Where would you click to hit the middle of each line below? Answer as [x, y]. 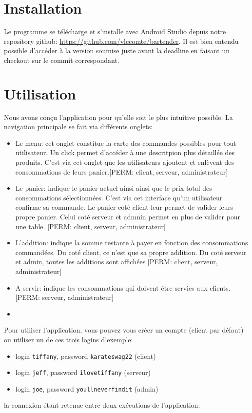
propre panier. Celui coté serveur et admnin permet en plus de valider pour [128, 216]
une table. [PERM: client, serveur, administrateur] [90, 226]
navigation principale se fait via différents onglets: [78, 127]
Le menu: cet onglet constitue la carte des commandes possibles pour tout [126, 143]
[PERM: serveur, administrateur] [65, 297]
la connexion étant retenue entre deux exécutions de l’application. [102, 405]
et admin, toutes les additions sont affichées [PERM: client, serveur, [116, 262]
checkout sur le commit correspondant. [62, 60]
